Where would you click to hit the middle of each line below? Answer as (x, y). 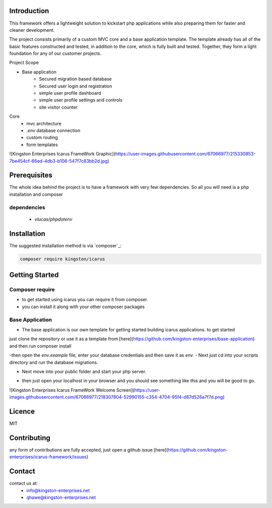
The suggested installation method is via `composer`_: (65, 245)
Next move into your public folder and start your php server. (84, 371)
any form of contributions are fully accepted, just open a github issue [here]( (89, 450)
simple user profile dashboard (70, 93)
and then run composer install (40, 346)
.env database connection (53, 130)
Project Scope (24, 62)
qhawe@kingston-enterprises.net (61, 497)
